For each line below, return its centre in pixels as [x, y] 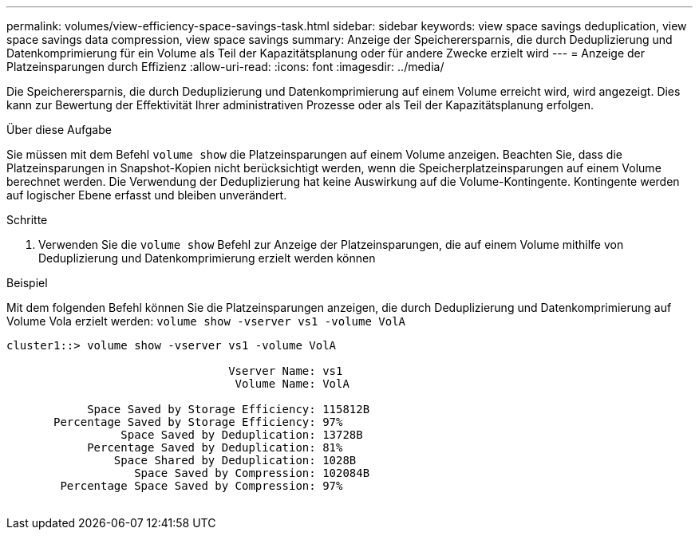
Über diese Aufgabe [59, 130]
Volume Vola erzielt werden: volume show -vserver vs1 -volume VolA [206, 321]
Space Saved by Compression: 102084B [252, 473]
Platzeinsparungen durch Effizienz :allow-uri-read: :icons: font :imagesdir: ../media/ [225, 67]
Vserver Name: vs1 [286, 371]
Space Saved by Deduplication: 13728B [242, 435]
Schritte [27, 220]
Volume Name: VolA [292, 384]
